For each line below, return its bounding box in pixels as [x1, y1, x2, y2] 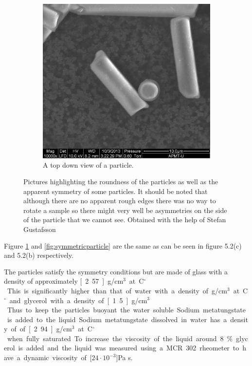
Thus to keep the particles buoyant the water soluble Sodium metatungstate [7, 305, 246, 315]
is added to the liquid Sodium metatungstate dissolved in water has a [7, 314, 227, 324]
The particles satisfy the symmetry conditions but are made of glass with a [4, 266, 228, 276]
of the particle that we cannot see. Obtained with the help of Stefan [23, 214, 226, 225]
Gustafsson [23, 224, 56, 234]
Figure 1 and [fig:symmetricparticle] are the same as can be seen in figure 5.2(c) [4, 240, 242, 250]
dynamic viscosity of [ [23, 352, 92, 363]
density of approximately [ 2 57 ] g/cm [4, 276, 124, 286]
